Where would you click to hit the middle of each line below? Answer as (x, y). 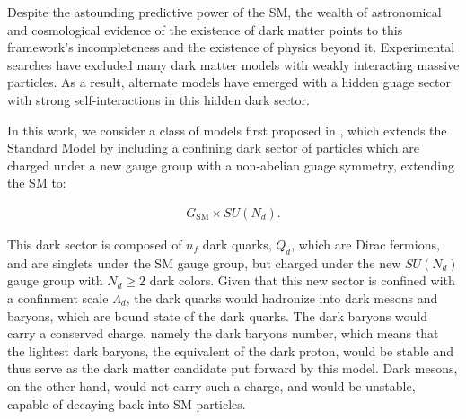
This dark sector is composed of (95, 244)
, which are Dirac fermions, (365, 244)
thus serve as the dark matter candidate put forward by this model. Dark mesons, (233, 368)
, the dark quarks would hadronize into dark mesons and (282, 297)
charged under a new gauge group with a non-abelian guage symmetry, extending (231, 165)
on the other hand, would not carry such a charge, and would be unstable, (211, 385)
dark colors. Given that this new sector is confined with (302, 280)
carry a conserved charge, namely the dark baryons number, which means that (223, 333)
